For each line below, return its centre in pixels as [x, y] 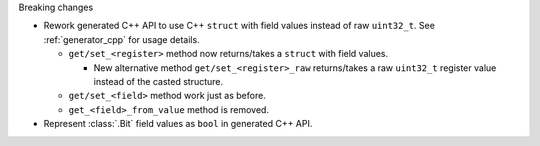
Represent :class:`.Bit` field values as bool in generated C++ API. [178, 124]
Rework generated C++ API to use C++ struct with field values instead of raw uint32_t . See [239, 26]
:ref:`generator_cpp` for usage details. [121, 39]
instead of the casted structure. [158, 81]
